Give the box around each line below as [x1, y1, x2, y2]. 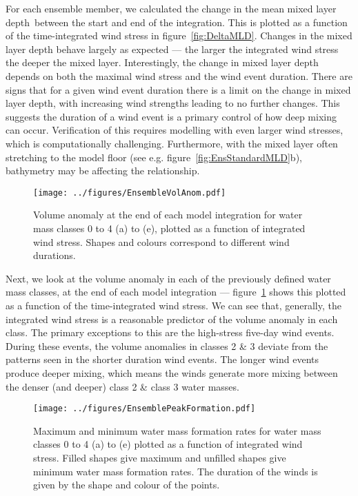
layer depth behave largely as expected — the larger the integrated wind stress [6, 41, 339, 56]
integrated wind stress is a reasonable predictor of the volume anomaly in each [6, 311, 338, 326]
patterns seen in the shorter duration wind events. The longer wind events [6, 352, 319, 366]
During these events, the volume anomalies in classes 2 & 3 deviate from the [6, 338, 328, 353]
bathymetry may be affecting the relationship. [6, 163, 200, 178]
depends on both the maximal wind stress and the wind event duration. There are [6, 68, 352, 83]
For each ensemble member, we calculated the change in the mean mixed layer [6, 1, 337, 15]
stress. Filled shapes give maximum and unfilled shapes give [33, 450, 286, 464]
